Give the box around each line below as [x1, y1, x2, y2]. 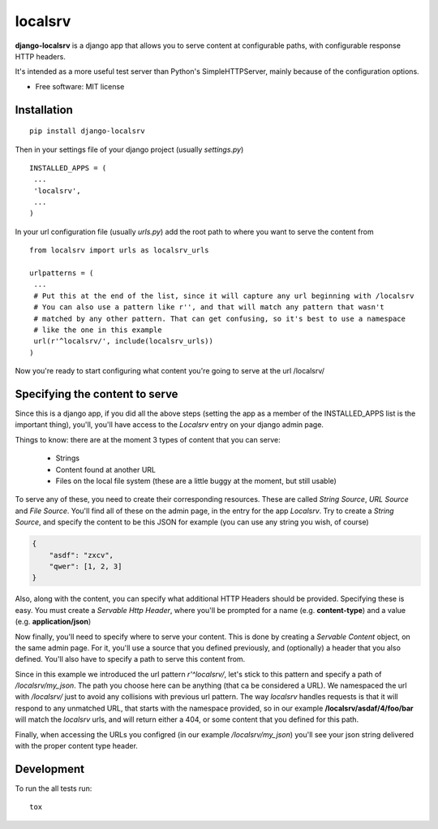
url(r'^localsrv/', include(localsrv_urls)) [33, 337, 214, 346]
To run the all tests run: [15, 784, 92, 793]
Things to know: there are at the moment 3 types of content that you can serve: [15, 434, 281, 444]
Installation [15, 102, 73, 117]
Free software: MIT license [35, 81, 125, 91]
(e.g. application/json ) [15, 617, 92, 627]
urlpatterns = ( [29, 269, 94, 278]
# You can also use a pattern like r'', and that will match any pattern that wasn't [33, 303, 384, 312]
